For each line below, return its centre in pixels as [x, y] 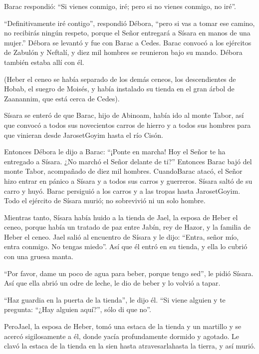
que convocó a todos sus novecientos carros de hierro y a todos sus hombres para [128, 125]
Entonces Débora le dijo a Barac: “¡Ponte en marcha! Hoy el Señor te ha [115, 152]
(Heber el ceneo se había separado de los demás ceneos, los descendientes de [120, 79]
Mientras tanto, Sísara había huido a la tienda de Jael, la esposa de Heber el [121, 217]
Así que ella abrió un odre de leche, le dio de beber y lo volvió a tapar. [112, 283]
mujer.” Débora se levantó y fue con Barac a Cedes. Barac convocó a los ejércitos [128, 42]
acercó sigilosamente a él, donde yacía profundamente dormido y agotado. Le [122, 336]
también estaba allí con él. [44, 62]
